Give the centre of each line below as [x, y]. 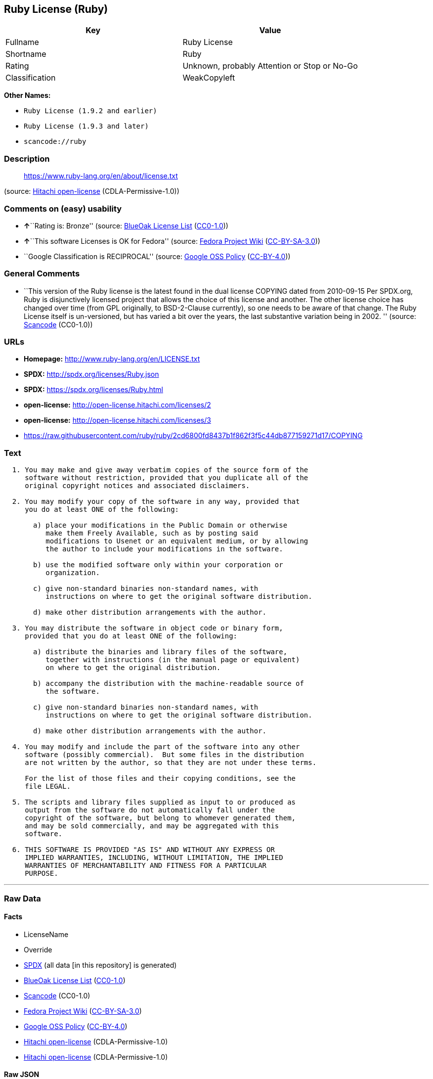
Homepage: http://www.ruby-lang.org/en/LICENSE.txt [112, 359]
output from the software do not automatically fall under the [150, 810]
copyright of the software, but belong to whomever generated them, [160, 818]
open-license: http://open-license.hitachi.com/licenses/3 [117, 420]
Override [38, 949]
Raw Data [22, 898]
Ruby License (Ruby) [56, 9]
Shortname [26, 54]
